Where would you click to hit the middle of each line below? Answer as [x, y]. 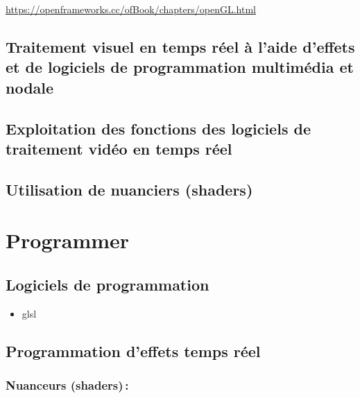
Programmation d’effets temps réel [133, 351]
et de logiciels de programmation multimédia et [180, 67]
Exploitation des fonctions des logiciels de [158, 128]
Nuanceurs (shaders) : [67, 384]
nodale [30, 87]
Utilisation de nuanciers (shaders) [129, 189]
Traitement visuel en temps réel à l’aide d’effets [180, 46]
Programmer [68, 240]
